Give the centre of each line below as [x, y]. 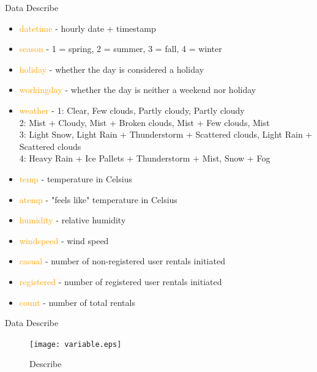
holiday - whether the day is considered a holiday [112, 69]
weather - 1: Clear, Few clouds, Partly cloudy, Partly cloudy [132, 110]
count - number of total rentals [77, 302]
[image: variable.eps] [76, 344]
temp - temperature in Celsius [76, 178]
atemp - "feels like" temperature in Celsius [98, 199]
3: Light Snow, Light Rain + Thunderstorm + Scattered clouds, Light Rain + [166, 134]
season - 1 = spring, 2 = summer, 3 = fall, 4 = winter [121, 49]
